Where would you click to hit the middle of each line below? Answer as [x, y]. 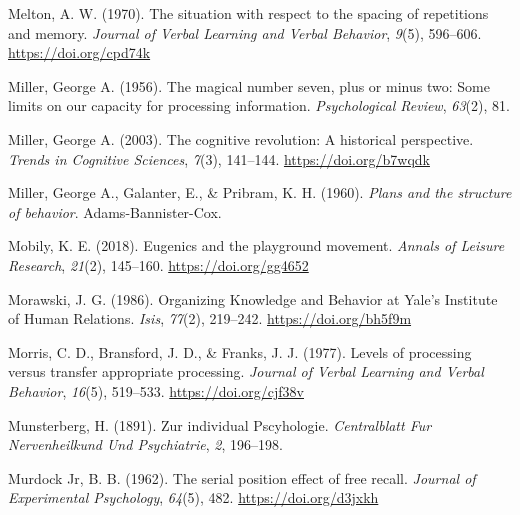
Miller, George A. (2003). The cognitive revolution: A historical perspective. [241, 138]
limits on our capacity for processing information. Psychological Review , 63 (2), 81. [259, 105]
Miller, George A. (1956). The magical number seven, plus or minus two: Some [249, 85]
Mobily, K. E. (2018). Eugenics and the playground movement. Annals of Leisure [256, 245]
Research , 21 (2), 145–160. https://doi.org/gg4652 [158, 264]
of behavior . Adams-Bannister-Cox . [115, 211]
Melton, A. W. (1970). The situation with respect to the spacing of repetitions [248, 13]
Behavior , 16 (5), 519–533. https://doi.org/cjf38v [156, 390]
